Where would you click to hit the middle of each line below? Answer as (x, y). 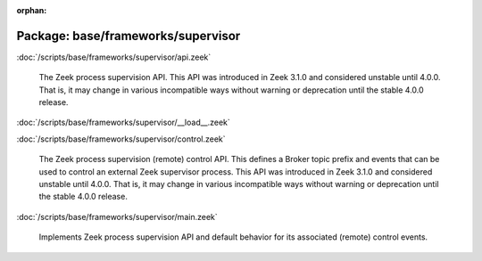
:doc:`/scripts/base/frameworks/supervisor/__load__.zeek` (124, 122)
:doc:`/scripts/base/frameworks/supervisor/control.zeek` (121, 139)
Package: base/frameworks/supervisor (129, 36)
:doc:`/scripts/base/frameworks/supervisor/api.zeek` (114, 57)
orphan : (32, 10)
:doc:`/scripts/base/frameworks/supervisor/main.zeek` (117, 216)
